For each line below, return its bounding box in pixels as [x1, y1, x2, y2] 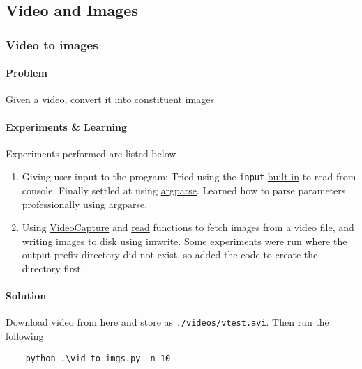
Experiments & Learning [6, 119, 128, 134]
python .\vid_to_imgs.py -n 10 [25, 353, 171, 363]
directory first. [22, 261, 84, 276]
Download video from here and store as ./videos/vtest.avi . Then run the [6, 315, 329, 329]
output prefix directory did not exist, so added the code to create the [22, 247, 318, 262]
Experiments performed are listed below [6, 146, 176, 160]
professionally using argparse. [22, 196, 148, 211]
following [6, 329, 44, 343]
